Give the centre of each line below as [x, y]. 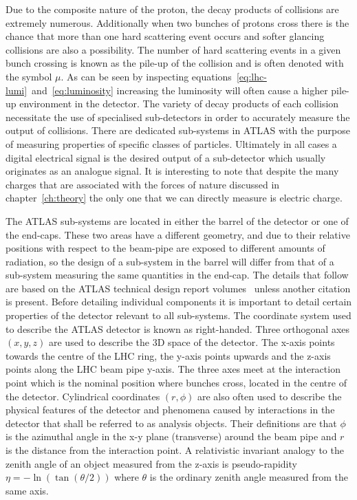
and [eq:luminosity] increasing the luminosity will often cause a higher [180, 90]
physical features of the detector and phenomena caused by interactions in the [170, 410]
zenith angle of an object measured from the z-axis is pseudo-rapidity [151, 463]
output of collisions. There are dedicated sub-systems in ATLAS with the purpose [178, 130]
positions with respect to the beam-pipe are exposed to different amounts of [165, 248]
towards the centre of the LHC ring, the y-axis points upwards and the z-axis [168, 355]
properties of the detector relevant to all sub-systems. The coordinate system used [178, 315]
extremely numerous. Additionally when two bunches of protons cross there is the [177, 22]
